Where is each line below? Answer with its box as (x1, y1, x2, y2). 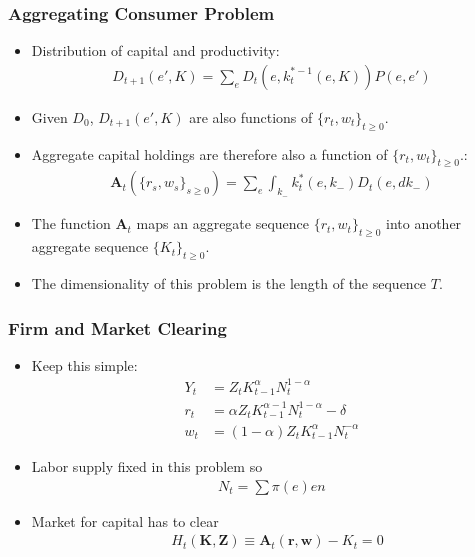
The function (31, 213, 111, 234)
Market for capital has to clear (31, 510, 219, 531)
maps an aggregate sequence (136, 213, 310, 234)
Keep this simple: (31, 354, 138, 375)
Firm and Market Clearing (8, 315, 227, 340)
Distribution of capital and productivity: (31, 40, 280, 61)
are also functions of (189, 106, 313, 127)
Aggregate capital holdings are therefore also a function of (31, 143, 388, 164)
